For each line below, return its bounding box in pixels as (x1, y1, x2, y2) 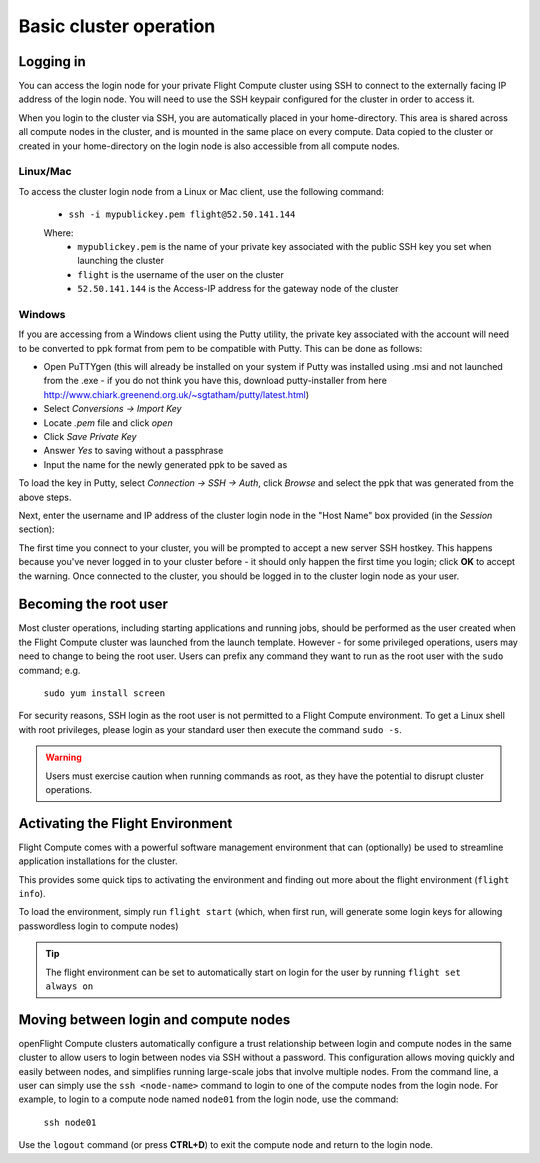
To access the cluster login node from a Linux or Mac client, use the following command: (18, 185, 385, 197)
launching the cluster (77, 255, 165, 267)
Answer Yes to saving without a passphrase (43, 445, 224, 457)
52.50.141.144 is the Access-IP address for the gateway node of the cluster (77, 283, 399, 295)
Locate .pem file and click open (43, 416, 174, 429)
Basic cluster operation (18, 15, 216, 37)
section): (18, 523, 55, 535)
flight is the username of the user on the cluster (77, 268, 285, 280)
